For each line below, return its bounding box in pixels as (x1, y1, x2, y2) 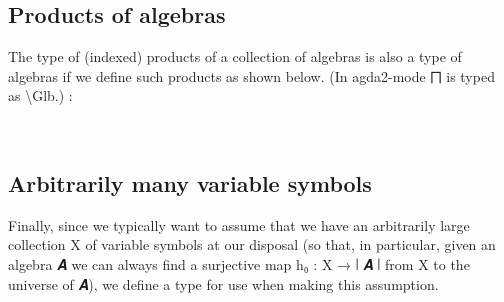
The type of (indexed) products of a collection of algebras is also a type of (8, 46, 462, 67)
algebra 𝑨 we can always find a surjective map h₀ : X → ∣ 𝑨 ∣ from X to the (8, 253, 470, 274)
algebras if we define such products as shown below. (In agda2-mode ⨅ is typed (8, 65, 495, 86)
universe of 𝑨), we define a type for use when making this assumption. (8, 273, 439, 294)
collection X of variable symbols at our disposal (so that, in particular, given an (8, 234, 496, 255)
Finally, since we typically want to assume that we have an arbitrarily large (8, 214, 470, 235)
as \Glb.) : (8, 85, 73, 106)
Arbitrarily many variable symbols (8, 167, 372, 198)
